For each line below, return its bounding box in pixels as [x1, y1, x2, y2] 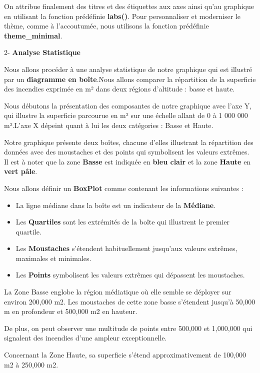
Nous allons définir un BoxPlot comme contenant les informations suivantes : [4, 182, 243, 193]
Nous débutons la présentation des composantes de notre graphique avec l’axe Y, [4, 100, 252, 110]
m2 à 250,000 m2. [4, 359, 58, 369]
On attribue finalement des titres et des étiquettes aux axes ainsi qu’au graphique [4, 1, 254, 11]
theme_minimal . [4, 30, 62, 40]
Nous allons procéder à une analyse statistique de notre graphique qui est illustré [4, 63, 252, 74]
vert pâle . [4, 166, 37, 176]
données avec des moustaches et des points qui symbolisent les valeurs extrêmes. [4, 146, 249, 157]
